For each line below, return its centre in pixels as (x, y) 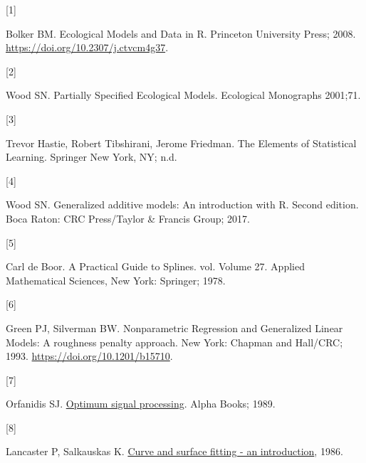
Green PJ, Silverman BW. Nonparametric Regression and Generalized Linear (174, 328)
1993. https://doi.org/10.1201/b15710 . (89, 356)
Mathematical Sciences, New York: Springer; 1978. (116, 280)
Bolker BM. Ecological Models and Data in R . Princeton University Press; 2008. (181, 33)
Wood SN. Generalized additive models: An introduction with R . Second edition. (182, 204)
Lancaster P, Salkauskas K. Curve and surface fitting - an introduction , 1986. (174, 451)
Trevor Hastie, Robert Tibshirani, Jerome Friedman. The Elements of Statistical (181, 143)
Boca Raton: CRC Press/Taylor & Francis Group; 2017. (128, 218)
